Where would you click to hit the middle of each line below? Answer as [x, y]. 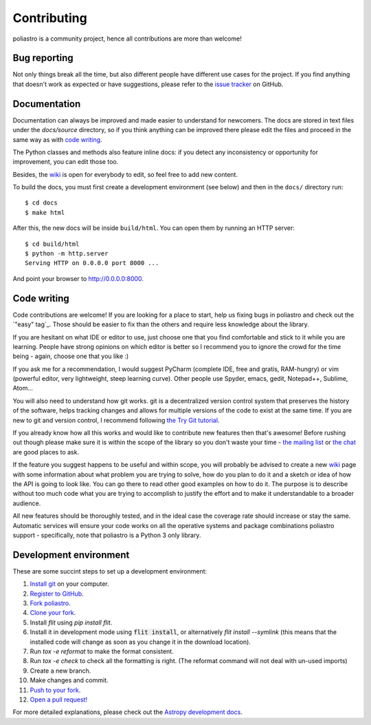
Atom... [23, 388]
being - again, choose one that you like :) [71, 356]
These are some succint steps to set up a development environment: [110, 571]
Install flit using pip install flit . [71, 622]
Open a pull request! [59, 700]
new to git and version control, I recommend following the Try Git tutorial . [116, 420]
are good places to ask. [46, 452]
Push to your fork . [55, 690]
